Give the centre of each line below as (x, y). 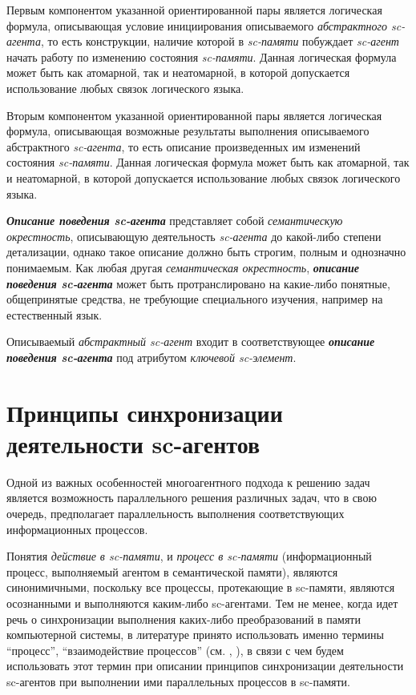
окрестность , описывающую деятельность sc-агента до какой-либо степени (194, 236)
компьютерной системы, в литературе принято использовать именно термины (195, 635)
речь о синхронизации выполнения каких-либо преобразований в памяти (184, 619)
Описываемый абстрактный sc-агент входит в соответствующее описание (191, 341)
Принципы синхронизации (145, 412)
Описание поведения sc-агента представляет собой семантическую (175, 221)
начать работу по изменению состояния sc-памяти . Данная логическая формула (202, 56)
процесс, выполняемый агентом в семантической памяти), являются (172, 571)
